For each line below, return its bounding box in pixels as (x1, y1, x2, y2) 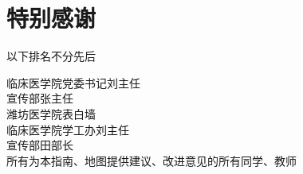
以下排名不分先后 (6, 48, 96, 64)
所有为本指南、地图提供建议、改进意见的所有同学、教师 (6, 152, 297, 168)
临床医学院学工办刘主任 (6, 121, 129, 137)
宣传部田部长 (6, 137, 73, 153)
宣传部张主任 (6, 90, 73, 106)
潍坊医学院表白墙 (6, 105, 96, 122)
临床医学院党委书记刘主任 (6, 74, 140, 91)
